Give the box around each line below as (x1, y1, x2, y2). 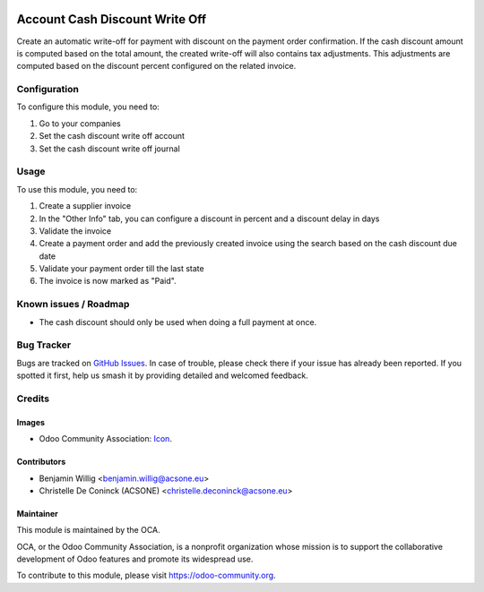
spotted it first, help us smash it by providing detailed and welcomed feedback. (16, 370, 308, 381)
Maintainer (16, 508, 58, 519)
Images (16, 416, 45, 427)
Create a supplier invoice (39, 201, 132, 211)
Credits (16, 392, 49, 405)
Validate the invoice (39, 225, 112, 236)
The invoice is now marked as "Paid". (39, 276, 177, 287)
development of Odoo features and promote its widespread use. (16, 553, 254, 564)
